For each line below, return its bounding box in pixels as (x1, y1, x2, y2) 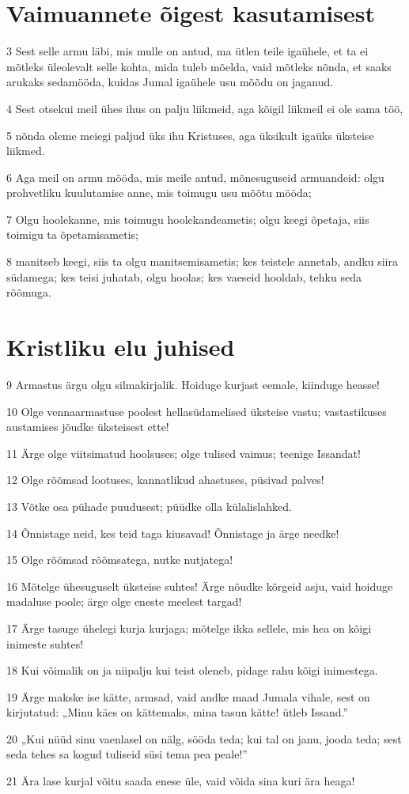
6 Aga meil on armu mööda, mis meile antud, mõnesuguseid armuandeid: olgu (6, 168, 384, 185)
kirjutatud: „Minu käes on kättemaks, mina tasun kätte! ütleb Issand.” (6, 704, 349, 720)
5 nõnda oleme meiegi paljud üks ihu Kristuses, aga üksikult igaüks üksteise (6, 127, 374, 143)
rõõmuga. (6, 284, 51, 301)
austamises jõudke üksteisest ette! (6, 418, 169, 435)
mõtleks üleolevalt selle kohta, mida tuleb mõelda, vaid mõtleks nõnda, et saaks (6, 58, 392, 74)
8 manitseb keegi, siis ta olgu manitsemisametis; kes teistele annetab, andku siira (6, 253, 398, 270)
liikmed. (6, 142, 45, 159)
